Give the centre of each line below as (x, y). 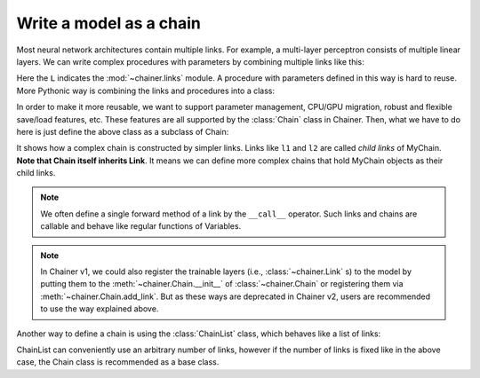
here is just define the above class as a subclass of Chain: (123, 131)
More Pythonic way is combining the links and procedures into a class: (146, 91)
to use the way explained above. (100, 309)
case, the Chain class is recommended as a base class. (118, 362)
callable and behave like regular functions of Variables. (141, 226)
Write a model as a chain (109, 23)
